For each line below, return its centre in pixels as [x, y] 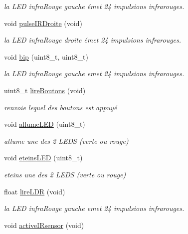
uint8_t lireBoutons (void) [45, 90]
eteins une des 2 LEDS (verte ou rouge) [65, 174]
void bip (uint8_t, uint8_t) [46, 56]
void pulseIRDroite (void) [43, 23]
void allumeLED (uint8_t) [45, 124]
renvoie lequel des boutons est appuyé [61, 107]
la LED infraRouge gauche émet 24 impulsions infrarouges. [94, 6]
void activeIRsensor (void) [44, 225]
